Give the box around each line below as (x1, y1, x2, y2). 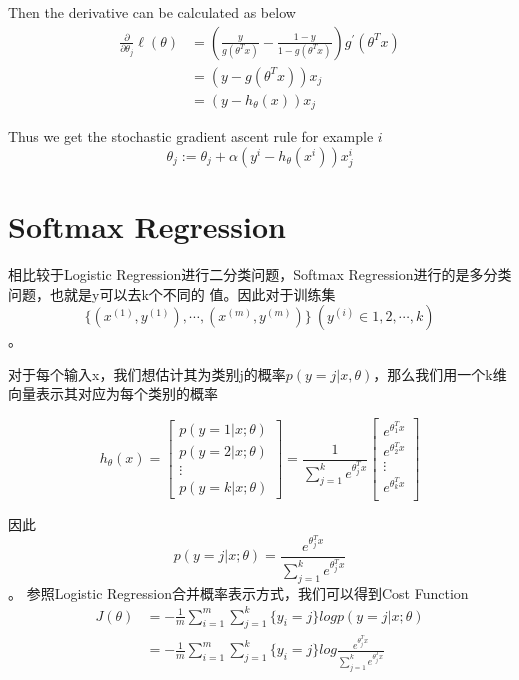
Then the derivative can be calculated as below (8, 2, 296, 22)
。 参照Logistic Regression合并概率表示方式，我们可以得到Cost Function (8, 582, 469, 603)
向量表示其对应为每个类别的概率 (8, 383, 218, 404)
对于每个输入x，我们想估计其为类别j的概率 (8, 363, 286, 384)
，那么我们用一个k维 (373, 363, 507, 384)
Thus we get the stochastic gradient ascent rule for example (8, 126, 374, 147)
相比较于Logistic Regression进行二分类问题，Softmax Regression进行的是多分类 (8, 264, 512, 285)
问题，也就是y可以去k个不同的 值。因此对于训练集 (8, 283, 336, 304)
